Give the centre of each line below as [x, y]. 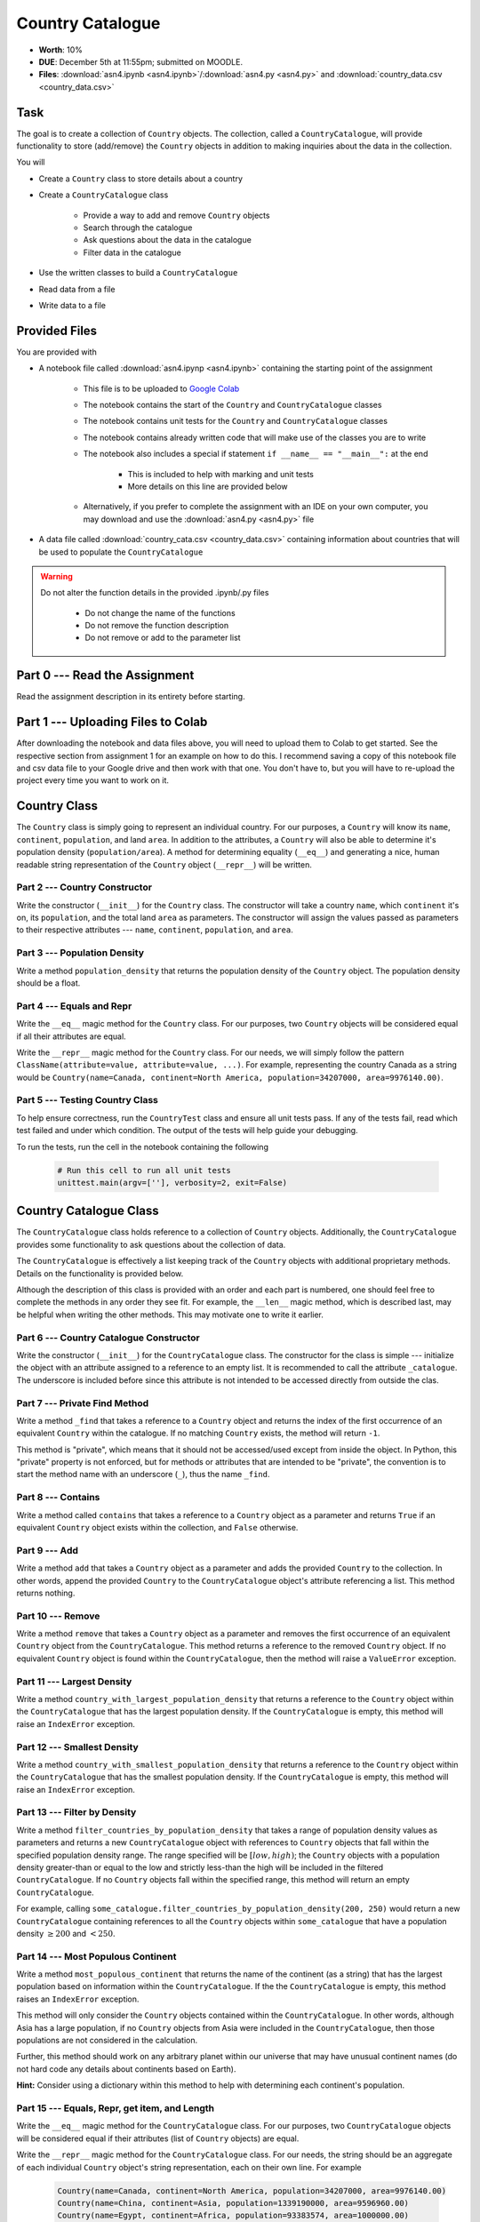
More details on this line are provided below [208, 486]
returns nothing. [46, 1593]
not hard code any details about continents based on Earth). [126, 2069]
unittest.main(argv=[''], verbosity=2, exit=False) [172, 1183]
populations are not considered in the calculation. [107, 2041]
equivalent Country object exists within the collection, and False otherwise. [157, 1527]
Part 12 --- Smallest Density [78, 1746]
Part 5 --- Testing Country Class [88, 1100]
